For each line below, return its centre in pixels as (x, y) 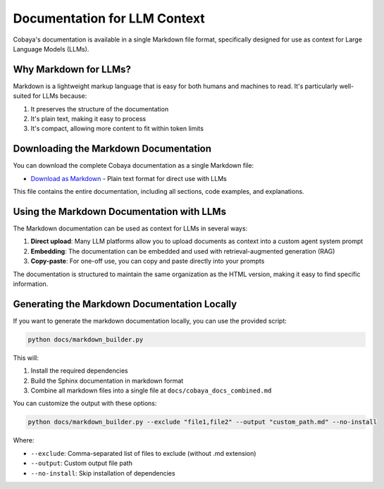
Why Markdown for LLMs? (72, 69)
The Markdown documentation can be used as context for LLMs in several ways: (130, 228)
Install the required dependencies (79, 371)
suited (22, 96)
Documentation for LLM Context (109, 18)
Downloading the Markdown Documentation (112, 149)
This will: (26, 358)
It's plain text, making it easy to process (88, 119)
